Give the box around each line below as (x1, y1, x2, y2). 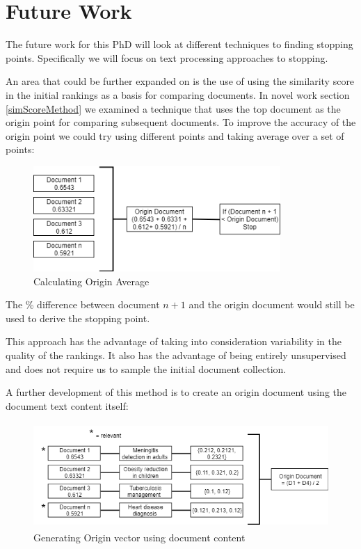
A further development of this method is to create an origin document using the (6, 385, 346, 399)
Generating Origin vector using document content (33, 530, 246, 545)
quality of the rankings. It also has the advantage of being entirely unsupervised (6, 348, 346, 363)
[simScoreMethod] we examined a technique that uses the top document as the (6, 101, 341, 116)
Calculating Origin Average (33, 273, 150, 288)
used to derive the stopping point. (6, 310, 150, 325)
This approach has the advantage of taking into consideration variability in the (6, 334, 342, 349)
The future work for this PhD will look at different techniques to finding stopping (6, 37, 353, 51)
